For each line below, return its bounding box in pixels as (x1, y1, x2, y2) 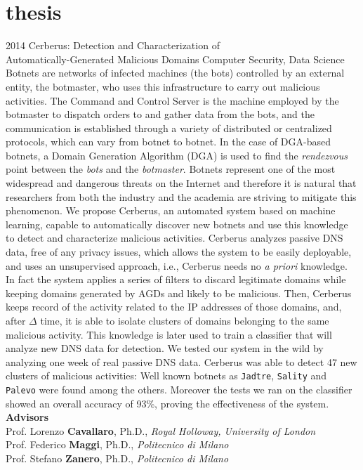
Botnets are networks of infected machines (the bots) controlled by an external (6, 65, 345, 80)
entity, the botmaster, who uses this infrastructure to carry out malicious (6, 79, 320, 93)
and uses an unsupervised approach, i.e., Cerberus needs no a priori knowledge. (6, 258, 348, 273)
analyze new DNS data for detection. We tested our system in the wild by (6, 341, 324, 355)
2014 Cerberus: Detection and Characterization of (6, 38, 220, 53)
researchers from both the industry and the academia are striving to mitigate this (6, 189, 357, 204)
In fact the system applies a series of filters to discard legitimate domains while (6, 272, 346, 287)
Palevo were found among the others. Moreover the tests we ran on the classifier (6, 382, 352, 397)
